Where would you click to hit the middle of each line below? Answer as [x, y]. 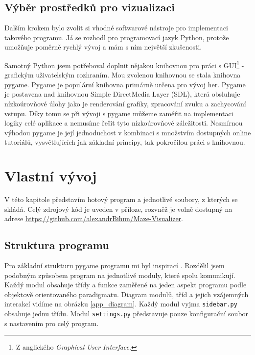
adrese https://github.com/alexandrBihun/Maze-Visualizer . [94, 218]
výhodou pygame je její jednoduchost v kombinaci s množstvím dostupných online [128, 132]
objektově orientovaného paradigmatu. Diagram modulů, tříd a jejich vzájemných [127, 294]
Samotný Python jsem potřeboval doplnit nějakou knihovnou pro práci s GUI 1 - [124, 64]
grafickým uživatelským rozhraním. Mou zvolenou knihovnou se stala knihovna [123, 75]
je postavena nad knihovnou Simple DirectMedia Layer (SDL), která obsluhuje [122, 94]
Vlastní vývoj [51, 176]
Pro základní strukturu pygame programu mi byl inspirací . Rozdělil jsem [115, 266]
